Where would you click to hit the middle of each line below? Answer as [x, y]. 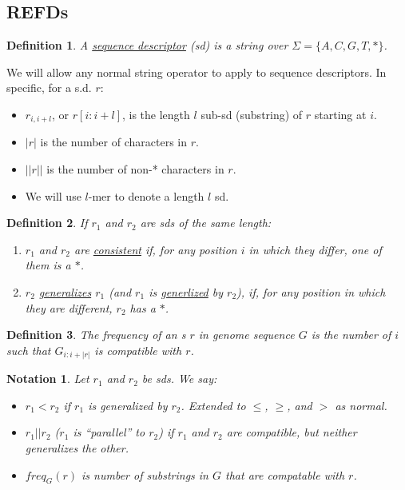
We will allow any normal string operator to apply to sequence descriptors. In [197, 72]
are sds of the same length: [206, 223]
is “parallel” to [109, 432]
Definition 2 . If [47, 223]
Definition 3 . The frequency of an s [96, 335]
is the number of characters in [113, 142]
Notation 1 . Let [48, 378]
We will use [53, 195]
